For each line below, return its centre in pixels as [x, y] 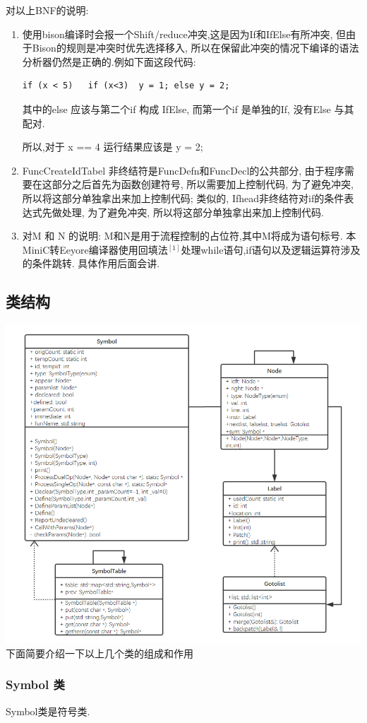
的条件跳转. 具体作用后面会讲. [91, 263]
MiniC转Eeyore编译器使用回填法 [95, 249]
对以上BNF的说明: [47, 10]
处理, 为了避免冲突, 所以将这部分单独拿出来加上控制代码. [193, 212]
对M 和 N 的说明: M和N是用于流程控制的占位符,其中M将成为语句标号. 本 [189, 236]
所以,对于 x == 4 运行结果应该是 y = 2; [113, 147]
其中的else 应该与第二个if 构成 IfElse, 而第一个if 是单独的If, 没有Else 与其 [188, 108]
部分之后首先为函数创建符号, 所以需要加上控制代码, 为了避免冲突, [203, 184]
